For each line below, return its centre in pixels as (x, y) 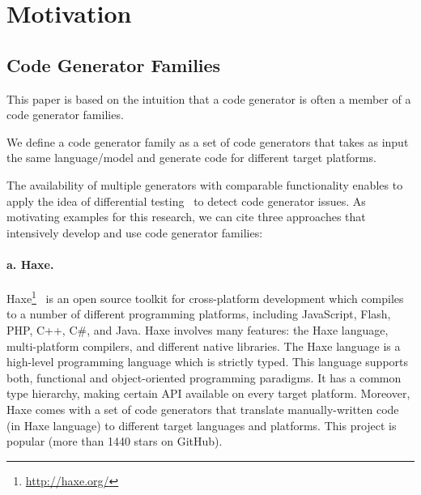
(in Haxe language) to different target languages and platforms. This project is (202, 425)
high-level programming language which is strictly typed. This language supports (208, 362)
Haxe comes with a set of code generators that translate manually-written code (203, 409)
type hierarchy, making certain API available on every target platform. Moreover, (208, 393)
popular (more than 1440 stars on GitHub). (115, 441)
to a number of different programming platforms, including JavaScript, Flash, (199, 314)
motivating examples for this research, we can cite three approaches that (186, 217)
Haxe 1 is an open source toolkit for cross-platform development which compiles (205, 297)
